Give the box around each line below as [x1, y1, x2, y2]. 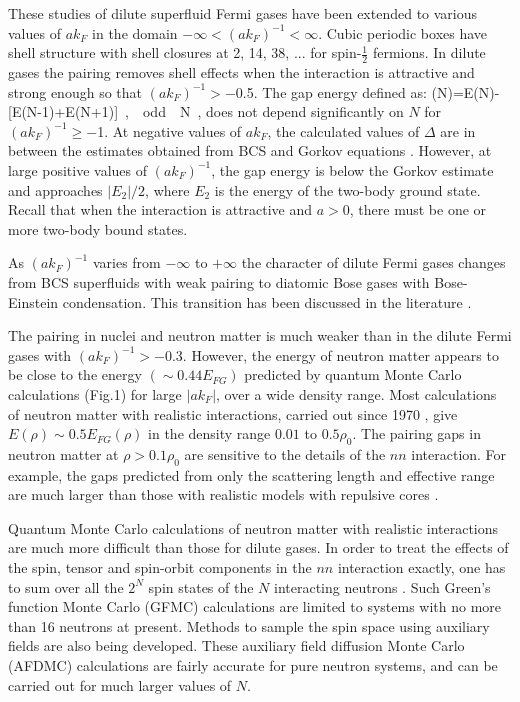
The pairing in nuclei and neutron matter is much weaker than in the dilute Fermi [8, 325, 512, 346]
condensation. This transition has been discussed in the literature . [62, 291, 472, 312]
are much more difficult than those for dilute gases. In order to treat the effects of [8, 537, 509, 558]
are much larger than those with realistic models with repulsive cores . [8, 484, 439, 505]
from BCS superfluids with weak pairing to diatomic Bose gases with [8, 271, 430, 292]
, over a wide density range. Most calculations [216, 383, 497, 404]
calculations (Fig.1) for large [8, 383, 182, 404]
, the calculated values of [267, 120, 420, 141]
